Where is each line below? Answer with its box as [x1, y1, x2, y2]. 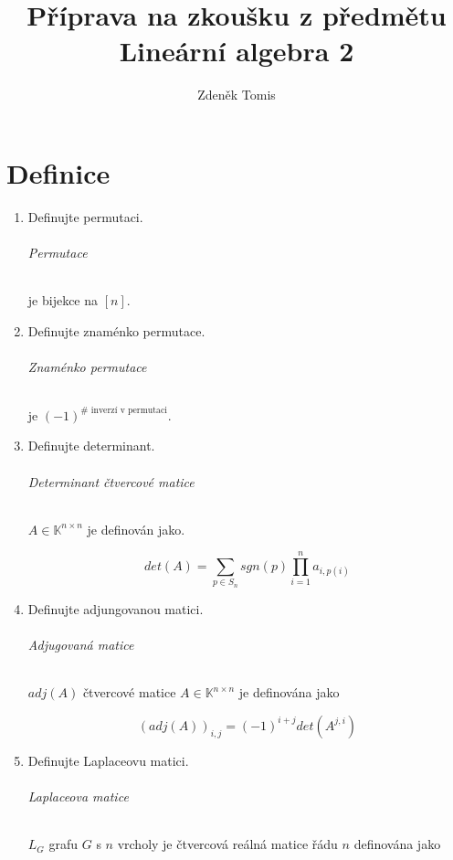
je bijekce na [27, 291, 99, 310]
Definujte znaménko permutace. [27, 321, 205, 340]
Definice [6, 154, 111, 191]
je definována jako [238, 683, 340, 702]
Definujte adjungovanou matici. [27, 599, 204, 618]
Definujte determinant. [27, 436, 155, 455]
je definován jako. [87, 519, 185, 538]
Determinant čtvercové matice [27, 472, 195, 491]
